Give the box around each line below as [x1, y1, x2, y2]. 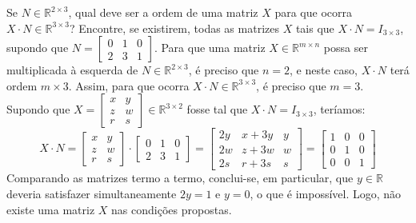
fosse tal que [186, 101, 248, 117]
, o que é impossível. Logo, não [250, 185, 402, 202]
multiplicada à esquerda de [6, 62, 138, 78]
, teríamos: [313, 101, 366, 117]
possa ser [323, 39, 368, 56]
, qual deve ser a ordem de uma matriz [68, 4, 258, 20]
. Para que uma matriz [154, 39, 266, 56]
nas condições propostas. [111, 201, 232, 217]
